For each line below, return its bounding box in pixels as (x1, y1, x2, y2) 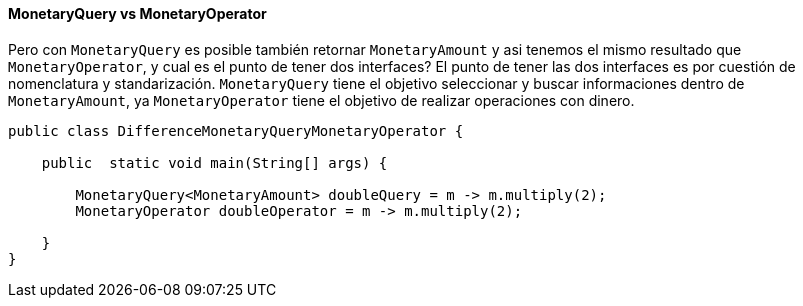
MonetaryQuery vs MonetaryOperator (8, 5, 267, 22)
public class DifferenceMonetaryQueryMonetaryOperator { (8, 122, 464, 139)
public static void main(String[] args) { (41, 154, 388, 171)
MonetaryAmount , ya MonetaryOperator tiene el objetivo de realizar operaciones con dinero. (8, 91, 635, 109)
